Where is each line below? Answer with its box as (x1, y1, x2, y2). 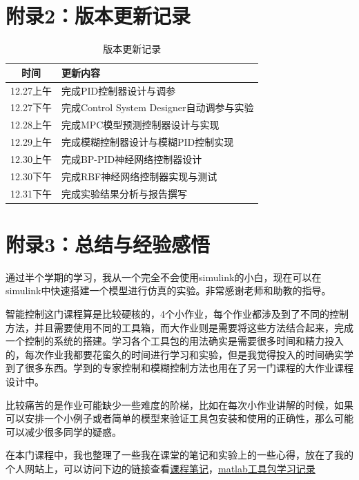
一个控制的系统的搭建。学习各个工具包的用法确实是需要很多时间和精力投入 (6, 334, 344, 348)
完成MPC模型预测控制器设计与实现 (61, 117, 220, 132)
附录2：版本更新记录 (6, 1, 191, 30)
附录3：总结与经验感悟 (6, 229, 211, 258)
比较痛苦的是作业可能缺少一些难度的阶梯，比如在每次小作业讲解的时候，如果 (6, 397, 353, 412)
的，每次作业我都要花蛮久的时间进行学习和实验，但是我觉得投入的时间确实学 (6, 347, 353, 361)
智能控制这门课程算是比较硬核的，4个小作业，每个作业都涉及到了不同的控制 (6, 307, 349, 321)
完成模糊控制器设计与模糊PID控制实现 (61, 135, 234, 149)
